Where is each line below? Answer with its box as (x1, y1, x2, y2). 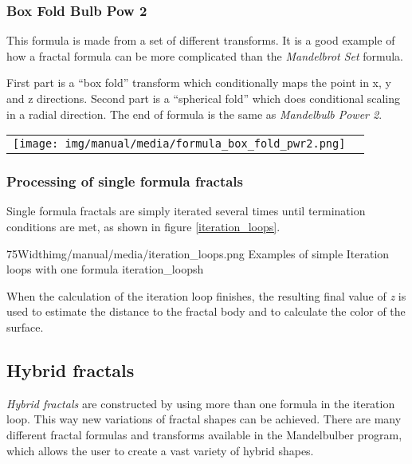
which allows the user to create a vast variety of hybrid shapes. (6, 442, 314, 458)
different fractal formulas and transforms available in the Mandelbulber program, (6, 426, 402, 442)
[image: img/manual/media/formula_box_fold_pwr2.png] (13, 137, 346, 151)
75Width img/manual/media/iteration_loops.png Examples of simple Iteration (6, 245, 390, 261)
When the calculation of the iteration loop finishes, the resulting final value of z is (6, 287, 406, 304)
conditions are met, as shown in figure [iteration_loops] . (6, 218, 281, 234)
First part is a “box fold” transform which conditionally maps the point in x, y (6, 74, 391, 91)
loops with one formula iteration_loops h (6, 261, 204, 277)
